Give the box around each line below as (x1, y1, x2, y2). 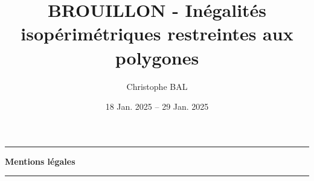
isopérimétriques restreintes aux (21, 21, 293, 46)
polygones (115, 45, 199, 69)
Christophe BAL (126, 80, 188, 92)
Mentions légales (5, 154, 75, 167)
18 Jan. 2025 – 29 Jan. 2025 (105, 100, 209, 113)
